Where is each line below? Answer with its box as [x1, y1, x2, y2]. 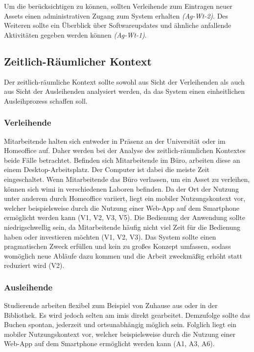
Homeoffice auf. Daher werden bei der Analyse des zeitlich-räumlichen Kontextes [4, 145, 246, 155]
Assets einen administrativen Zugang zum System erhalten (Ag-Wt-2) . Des [4, 10, 229, 21]
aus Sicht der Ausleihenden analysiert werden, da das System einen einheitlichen [4, 86, 245, 96]
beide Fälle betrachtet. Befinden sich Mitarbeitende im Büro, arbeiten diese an [4, 154, 240, 165]
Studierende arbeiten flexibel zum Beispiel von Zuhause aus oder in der [4, 300, 218, 310]
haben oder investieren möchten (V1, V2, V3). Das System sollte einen [4, 231, 216, 242]
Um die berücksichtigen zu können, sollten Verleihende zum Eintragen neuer [4, 1, 232, 11]
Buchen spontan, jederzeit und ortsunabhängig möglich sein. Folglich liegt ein [4, 319, 236, 330]
